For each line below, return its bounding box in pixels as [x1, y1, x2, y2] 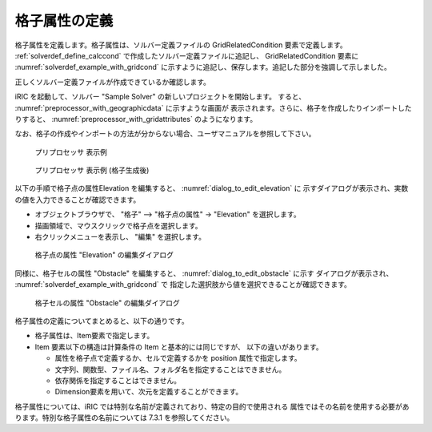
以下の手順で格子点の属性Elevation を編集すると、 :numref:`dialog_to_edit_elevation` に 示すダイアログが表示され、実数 [14, 184, 409, 193]
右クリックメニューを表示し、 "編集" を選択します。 [34, 232, 206, 242]
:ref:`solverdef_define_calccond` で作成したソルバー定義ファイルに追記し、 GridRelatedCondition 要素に [14, 50, 359, 60]
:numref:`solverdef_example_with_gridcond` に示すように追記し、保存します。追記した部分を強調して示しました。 [14, 63, 391, 72]
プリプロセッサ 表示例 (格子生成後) [34, 165, 150, 176]
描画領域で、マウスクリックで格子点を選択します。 [34, 220, 203, 230]
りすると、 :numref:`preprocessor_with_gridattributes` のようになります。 [14, 114, 258, 123]
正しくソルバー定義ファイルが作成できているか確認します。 [14, 77, 211, 87]
